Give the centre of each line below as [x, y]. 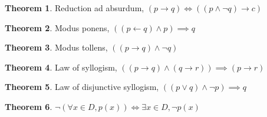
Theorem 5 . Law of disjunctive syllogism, [82, 87]
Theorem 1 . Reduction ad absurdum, [75, 8]
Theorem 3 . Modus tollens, [56, 47]
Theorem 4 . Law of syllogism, [61, 67]
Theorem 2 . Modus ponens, [57, 27]
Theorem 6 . [29, 106]
